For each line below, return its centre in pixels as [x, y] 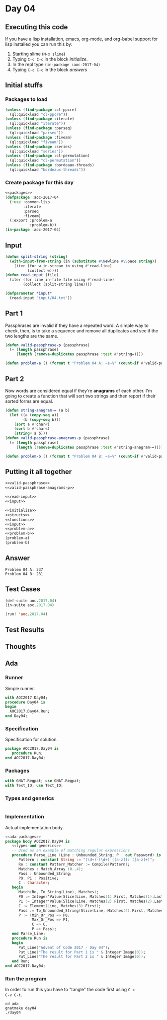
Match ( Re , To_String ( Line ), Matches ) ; [58, 892]
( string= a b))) [31, 433]
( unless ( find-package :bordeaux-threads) [50, 165]
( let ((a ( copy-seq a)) [34, 415]
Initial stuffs [24, 85]
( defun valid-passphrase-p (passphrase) [48, 345]
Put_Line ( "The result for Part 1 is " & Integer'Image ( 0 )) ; [82, 952]
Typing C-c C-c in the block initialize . [50, 59]
